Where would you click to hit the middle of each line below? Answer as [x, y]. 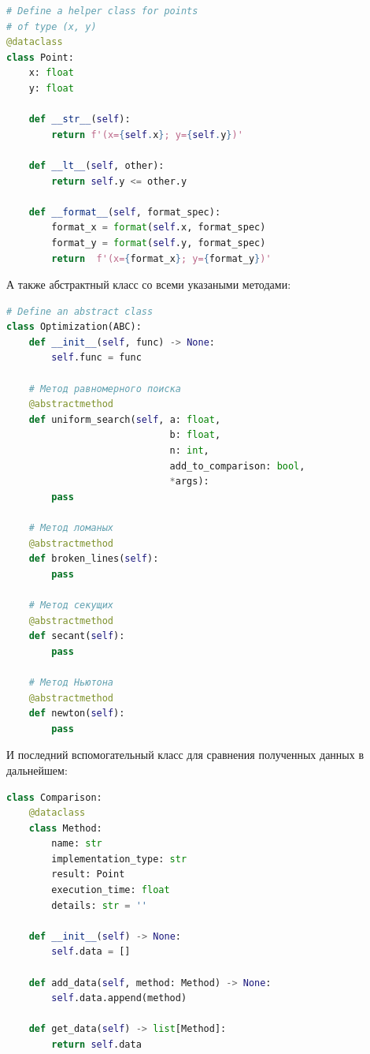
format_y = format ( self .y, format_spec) [159, 243]
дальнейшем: [37, 770]
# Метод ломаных [71, 528]
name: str [77, 844]
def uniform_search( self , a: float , [125, 419]
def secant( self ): [77, 636]
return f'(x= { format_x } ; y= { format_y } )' [161, 258]
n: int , [189, 451]
